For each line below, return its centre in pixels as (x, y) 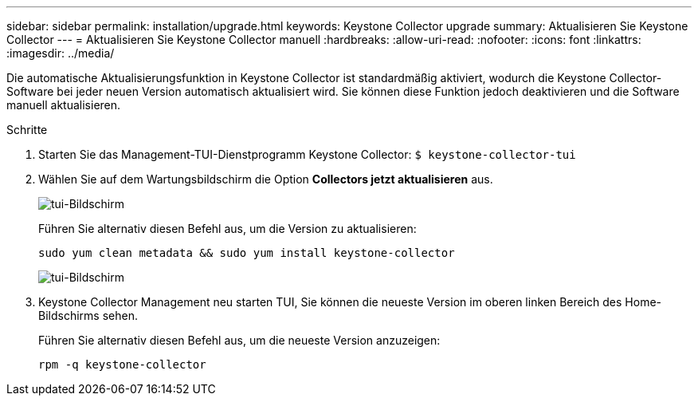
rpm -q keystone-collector (122, 365)
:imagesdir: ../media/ (61, 53)
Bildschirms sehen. (88, 315)
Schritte (27, 130)
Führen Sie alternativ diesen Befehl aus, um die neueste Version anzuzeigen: (239, 340)
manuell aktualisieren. (64, 105)
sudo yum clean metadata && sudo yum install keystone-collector (247, 253)
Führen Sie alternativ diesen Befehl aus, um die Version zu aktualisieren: (227, 229)
